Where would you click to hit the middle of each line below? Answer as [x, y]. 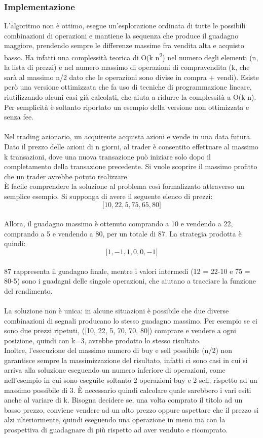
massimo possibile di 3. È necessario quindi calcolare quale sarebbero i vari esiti [128, 390]
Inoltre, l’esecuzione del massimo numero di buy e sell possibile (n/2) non [118, 350]
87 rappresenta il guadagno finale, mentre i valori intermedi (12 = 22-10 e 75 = [127, 271]
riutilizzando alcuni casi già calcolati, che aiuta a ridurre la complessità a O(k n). [130, 97]
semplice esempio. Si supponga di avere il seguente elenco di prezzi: [108, 196]
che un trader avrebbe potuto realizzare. [67, 176]
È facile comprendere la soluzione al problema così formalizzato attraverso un [124, 186]
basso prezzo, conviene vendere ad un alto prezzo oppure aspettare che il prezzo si [131, 409]
